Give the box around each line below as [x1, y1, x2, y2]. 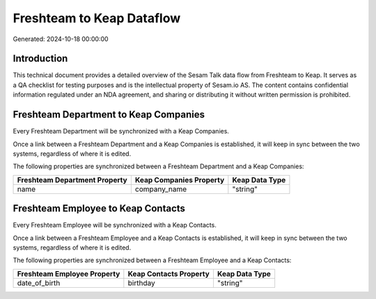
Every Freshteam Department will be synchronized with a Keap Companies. [13, 127, 230, 136]
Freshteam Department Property [17, 175, 128, 184]
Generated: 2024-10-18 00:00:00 [13, 35, 109, 43]
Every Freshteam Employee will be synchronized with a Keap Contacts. [13, 221, 217, 229]
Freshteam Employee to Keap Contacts [13, 202, 186, 215]
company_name [134, 184, 187, 194]
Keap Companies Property [134, 175, 225, 184]
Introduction [13, 53, 68, 65]
